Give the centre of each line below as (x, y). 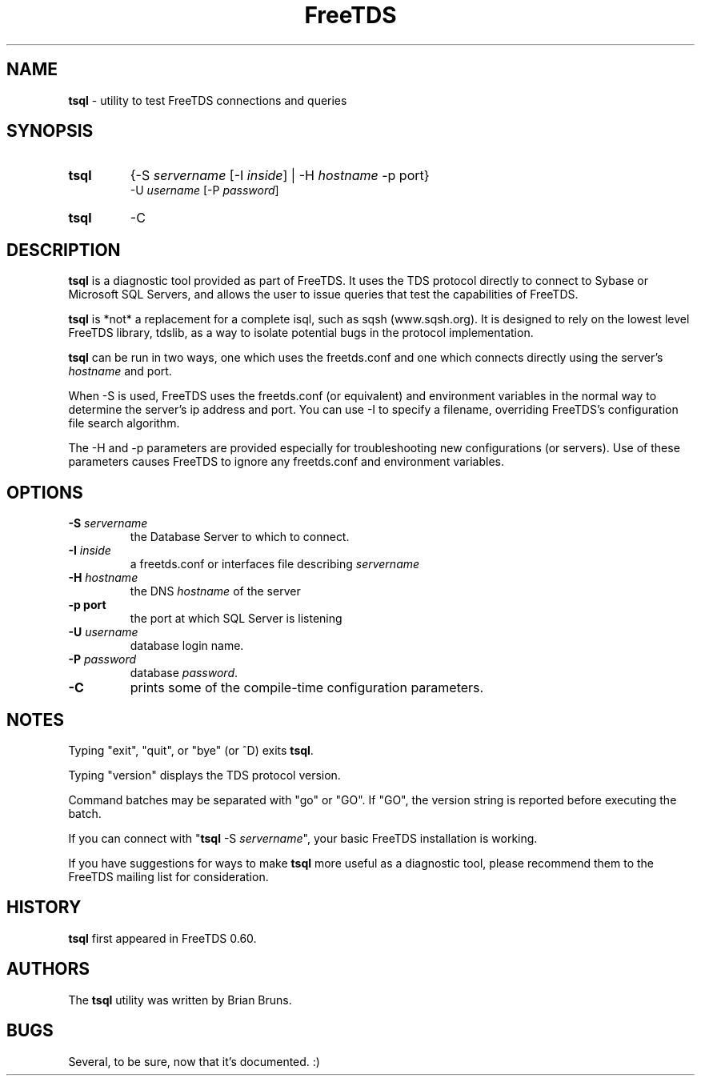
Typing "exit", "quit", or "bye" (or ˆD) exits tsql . (191, 750)
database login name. (187, 646)
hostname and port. (120, 371)
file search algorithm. (124, 423)
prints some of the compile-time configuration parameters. (307, 688)
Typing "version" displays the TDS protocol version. (204, 775)
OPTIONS (45, 492)
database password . (184, 673)
